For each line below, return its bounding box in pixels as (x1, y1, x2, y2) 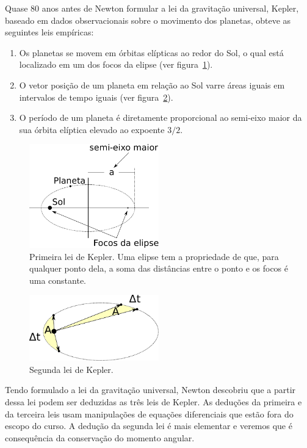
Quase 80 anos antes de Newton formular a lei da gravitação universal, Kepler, (5, 2, 299, 14)
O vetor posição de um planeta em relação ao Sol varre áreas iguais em (19, 78, 285, 91)
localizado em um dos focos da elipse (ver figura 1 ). (19, 58, 213, 71)
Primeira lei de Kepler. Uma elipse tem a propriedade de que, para (29, 250, 279, 262)
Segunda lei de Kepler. (29, 363, 114, 375)
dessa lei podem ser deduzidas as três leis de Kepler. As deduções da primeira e (5, 395, 302, 408)
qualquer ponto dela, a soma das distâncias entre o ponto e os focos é (29, 262, 289, 275)
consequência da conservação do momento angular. (5, 431, 195, 444)
